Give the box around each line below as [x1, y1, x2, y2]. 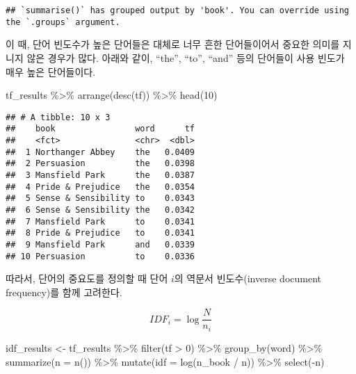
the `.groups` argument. [6, 17, 120, 27]
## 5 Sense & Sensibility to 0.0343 [6, 193, 195, 204]
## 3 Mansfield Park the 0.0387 [6, 170, 195, 180]
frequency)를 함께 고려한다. [6, 284, 122, 299]
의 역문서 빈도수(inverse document [174, 271, 321, 286]
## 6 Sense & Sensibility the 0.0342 [6, 204, 195, 215]
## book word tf [6, 124, 195, 134]
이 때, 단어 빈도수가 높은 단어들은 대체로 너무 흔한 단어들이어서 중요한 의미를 [6, 37, 340, 51]
